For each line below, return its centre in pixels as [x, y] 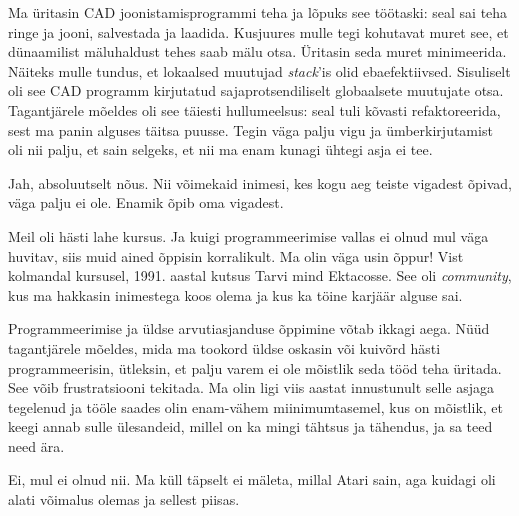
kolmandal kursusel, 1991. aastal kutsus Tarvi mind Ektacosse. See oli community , [260, 275]
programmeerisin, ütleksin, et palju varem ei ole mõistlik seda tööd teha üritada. [255, 367]
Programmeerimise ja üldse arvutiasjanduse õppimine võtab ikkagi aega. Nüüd [249, 328]
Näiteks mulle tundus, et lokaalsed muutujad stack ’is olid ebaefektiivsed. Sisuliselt [259, 70]
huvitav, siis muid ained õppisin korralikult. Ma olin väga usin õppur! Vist [236, 255]
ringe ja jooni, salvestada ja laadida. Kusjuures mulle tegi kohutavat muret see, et [258, 31]
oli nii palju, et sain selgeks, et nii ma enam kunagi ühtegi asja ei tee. [220, 149]
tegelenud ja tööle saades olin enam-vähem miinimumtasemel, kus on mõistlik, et [255, 406]
